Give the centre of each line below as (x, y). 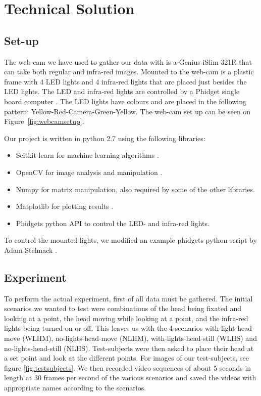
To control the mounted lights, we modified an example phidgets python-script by (130, 240)
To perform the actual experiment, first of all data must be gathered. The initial (128, 298)
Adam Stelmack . (31, 250)
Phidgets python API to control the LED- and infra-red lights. (113, 223)
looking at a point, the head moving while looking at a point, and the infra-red (126, 318)
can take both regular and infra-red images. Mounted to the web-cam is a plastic (129, 72)
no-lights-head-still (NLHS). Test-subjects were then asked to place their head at (129, 348)
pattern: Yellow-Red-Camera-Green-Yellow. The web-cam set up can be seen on (127, 111)
